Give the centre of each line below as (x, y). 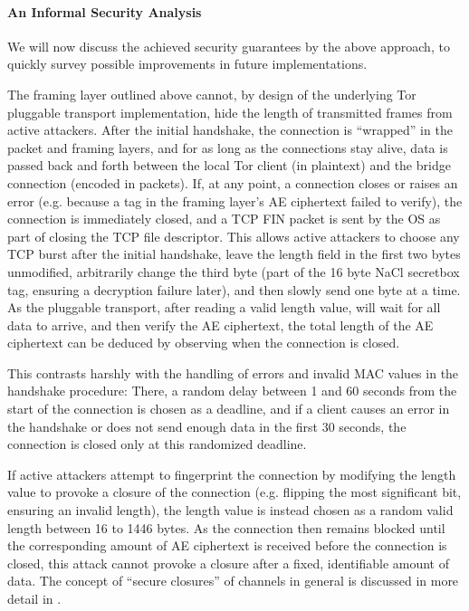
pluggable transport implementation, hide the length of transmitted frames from (230, 112)
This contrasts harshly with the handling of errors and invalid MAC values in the (233, 372)
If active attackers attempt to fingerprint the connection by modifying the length (232, 474)
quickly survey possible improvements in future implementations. (187, 64)
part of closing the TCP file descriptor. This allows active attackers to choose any (234, 236)
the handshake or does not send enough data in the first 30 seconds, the (207, 426)
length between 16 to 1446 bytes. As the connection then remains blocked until (226, 527)
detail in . (34, 599)
